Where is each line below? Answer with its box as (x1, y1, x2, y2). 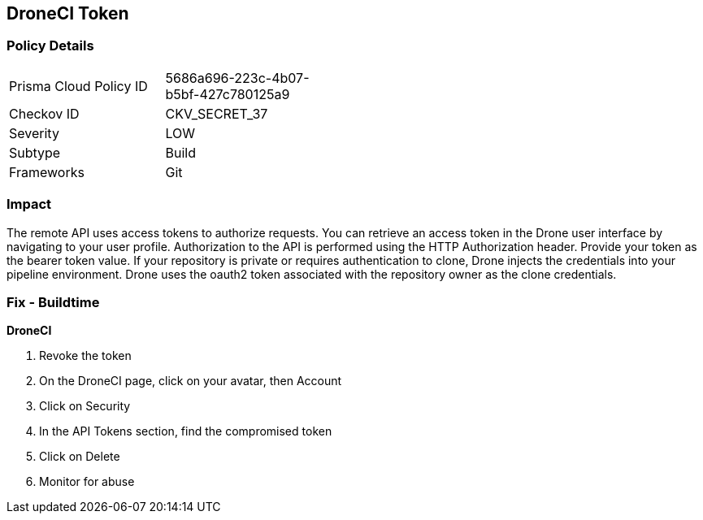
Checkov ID (9, 105, 80, 122)
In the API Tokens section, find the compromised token (39, 424, 332, 439)
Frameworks (9, 163, 85, 180)
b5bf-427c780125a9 (165, 85, 290, 102)
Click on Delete (39, 449, 120, 464)
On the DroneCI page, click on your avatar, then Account (39, 374, 342, 388)
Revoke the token (39, 349, 132, 363)
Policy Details (7, 37, 94, 54)
